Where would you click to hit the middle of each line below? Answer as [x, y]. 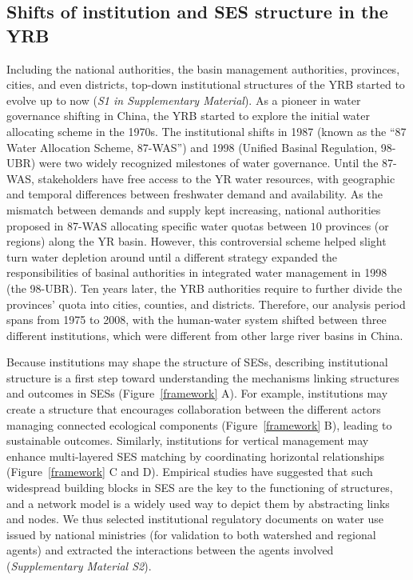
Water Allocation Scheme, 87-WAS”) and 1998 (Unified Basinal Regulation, [192, 147]
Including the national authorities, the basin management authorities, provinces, [203, 68]
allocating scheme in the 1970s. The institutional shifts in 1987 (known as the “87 [206, 131]
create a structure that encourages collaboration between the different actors [194, 409]
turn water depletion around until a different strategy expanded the [172, 256]
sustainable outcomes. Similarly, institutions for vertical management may [188, 440]
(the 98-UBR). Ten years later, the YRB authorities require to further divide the [205, 288]
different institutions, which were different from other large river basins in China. [205, 335]
